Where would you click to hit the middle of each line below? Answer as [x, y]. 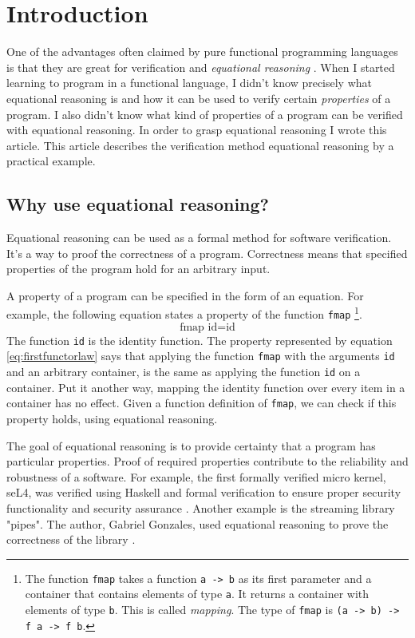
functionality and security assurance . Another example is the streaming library [201, 507]
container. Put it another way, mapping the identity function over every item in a [206, 387]
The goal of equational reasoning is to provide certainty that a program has [191, 445]
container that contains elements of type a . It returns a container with [197, 594]
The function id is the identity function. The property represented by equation [200, 340]
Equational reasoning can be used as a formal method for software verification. [199, 238]
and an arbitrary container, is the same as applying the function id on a [184, 372]
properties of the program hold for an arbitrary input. [138, 269]
